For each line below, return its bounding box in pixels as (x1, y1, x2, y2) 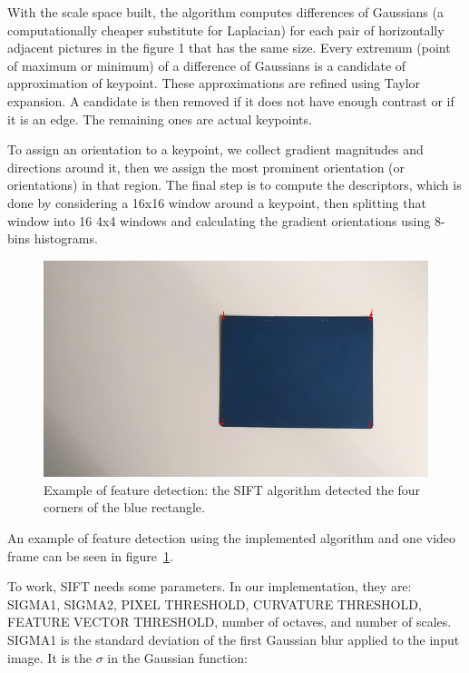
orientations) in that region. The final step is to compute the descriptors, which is (7, 175, 462, 194)
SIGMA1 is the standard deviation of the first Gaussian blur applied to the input (7, 629, 460, 648)
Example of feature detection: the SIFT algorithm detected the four (44, 480, 421, 499)
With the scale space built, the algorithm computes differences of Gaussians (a (7, 3, 444, 21)
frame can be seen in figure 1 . (7, 546, 173, 565)
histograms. (34, 229, 98, 248)
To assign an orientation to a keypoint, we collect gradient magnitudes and (7, 140, 424, 159)
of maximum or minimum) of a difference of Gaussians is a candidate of (7, 55, 406, 74)
